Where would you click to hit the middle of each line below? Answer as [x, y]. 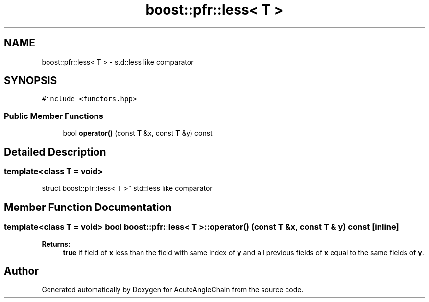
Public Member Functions [54, 116]
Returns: [56, 244]
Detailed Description [55, 152]
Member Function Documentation [88, 207]
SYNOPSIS [31, 81]
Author [21, 271]
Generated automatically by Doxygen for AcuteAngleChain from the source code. [173, 290]
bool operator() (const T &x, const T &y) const [138, 133]
